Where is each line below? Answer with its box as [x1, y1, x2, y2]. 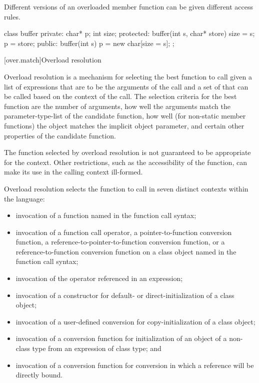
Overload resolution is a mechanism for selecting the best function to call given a [4, 71, 252, 81]
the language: [4, 193, 45, 203]
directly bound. [15, 369, 63, 380]
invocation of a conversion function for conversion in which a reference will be [15, 359, 254, 370]
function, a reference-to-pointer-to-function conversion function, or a [15, 236, 225, 247]
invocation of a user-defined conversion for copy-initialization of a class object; [15, 316, 255, 326]
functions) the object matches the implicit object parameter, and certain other [4, 120, 244, 130]
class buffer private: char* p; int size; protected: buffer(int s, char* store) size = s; [4, 28, 255, 38]
